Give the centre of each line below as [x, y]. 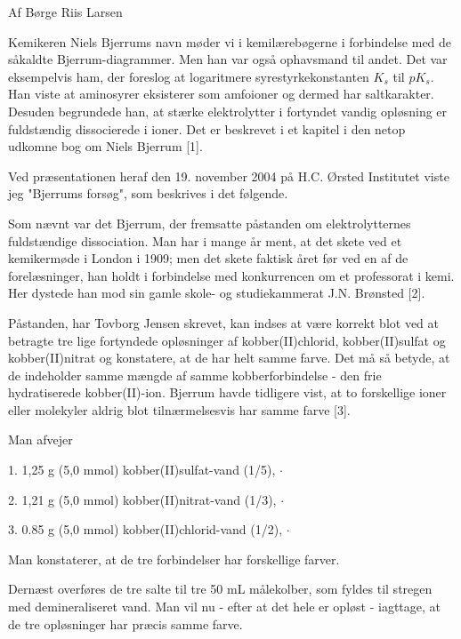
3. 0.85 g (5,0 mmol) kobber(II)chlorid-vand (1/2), [146, 529]
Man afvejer [40, 439]
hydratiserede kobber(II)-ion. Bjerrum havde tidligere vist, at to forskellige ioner [227, 392]
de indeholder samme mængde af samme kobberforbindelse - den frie [195, 375]
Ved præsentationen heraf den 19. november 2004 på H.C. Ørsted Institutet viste [229, 176]
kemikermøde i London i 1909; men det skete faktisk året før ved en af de [208, 258]
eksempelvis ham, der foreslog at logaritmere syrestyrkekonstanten [189, 76]
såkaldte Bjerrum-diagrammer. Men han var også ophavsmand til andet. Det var [228, 59]
